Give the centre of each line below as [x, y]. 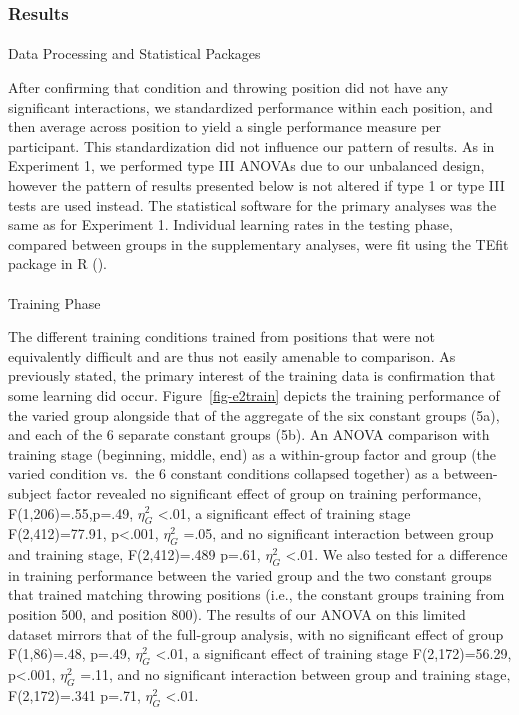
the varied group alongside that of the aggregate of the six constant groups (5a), [254, 414]
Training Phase [54, 302]
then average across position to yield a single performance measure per [225, 126]
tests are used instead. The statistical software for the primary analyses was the [252, 204]
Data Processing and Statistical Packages [134, 53]
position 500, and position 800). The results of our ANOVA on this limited [237, 614]
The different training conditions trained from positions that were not [222, 336]
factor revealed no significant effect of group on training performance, [269, 492]
